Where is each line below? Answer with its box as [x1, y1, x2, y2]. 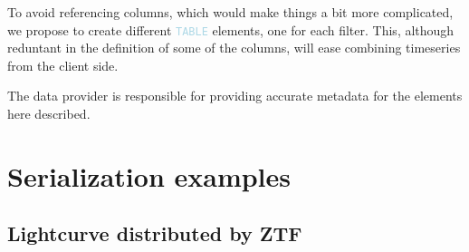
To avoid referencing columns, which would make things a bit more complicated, [7, 3, 454, 21]
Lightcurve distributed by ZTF [7, 219, 302, 247]
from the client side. [7, 55, 119, 74]
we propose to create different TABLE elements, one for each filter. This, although [7, 20, 455, 39]
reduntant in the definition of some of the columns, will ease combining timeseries [7, 38, 461, 57]
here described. [7, 104, 91, 123]
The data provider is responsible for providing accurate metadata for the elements [7, 86, 463, 105]
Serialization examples [7, 157, 292, 194]
